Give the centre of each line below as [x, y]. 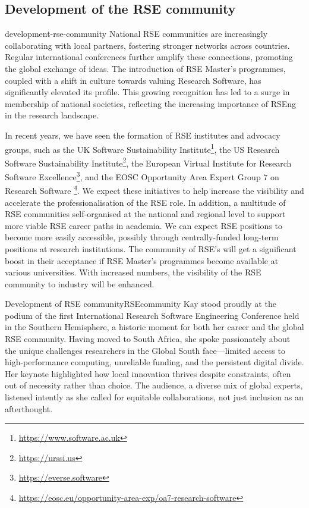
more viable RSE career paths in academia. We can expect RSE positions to [144, 225]
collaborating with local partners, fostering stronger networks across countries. [147, 45]
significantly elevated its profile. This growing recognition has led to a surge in [147, 92]
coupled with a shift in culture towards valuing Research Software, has [133, 80]
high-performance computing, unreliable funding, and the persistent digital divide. [154, 362]
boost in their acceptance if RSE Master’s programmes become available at [142, 260]
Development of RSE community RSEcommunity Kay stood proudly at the [141, 304]
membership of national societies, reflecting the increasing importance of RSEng [151, 103]
